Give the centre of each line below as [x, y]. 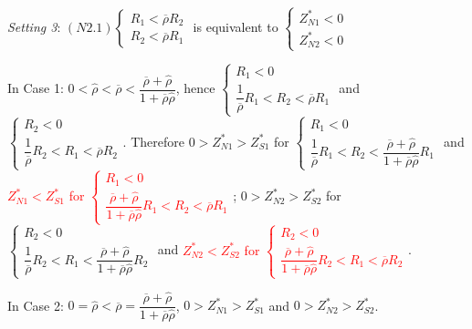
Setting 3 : [34, 26]
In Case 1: [36, 88]
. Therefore [153, 141]
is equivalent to [236, 26]
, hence [195, 88]
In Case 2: [36, 305]
